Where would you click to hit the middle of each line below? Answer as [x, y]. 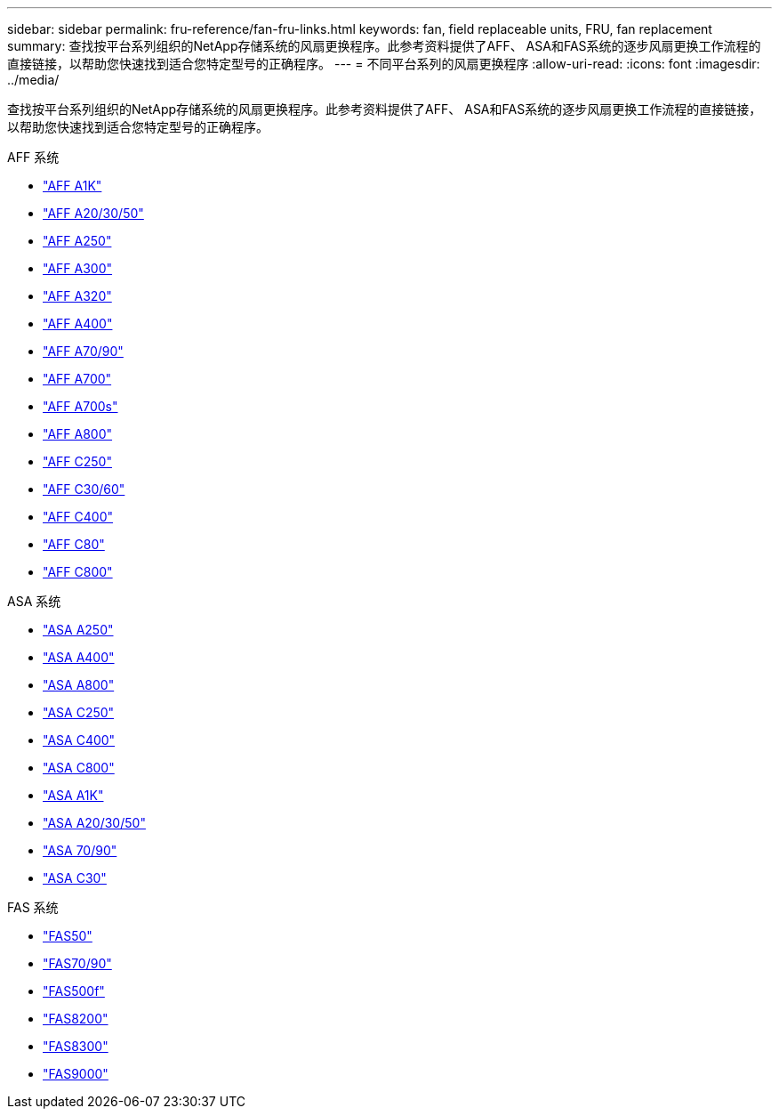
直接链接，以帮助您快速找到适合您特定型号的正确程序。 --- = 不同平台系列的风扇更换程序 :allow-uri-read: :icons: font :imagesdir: [384, 64]
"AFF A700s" [80, 406]
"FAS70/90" [77, 963]
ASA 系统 [34, 601]
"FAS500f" [74, 991]
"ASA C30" [75, 878]
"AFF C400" [78, 517]
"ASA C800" [79, 768]
